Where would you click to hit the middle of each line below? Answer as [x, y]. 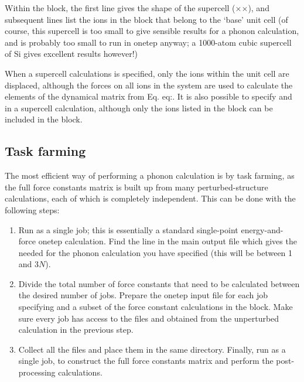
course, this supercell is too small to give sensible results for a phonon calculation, [152, 31]
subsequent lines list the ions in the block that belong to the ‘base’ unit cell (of [146, 19]
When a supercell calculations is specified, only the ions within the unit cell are [147, 73]
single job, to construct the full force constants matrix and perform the [146, 361]
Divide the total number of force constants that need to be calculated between [159, 283]
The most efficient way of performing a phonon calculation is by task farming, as [150, 175]
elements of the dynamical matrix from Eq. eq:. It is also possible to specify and [148, 96]
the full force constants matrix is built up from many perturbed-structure [136, 187]
